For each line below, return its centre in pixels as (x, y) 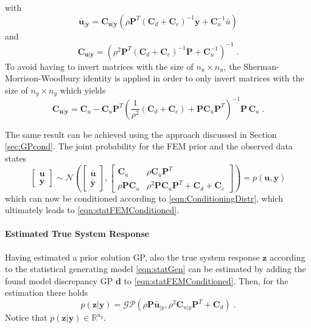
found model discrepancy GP (59, 280)
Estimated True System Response (77, 234)
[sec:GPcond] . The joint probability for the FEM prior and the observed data (149, 146)
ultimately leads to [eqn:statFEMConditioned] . (92, 210)
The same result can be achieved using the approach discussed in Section (141, 134)
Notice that (26, 317)
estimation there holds (47, 292)
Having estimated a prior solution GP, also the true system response (132, 257)
